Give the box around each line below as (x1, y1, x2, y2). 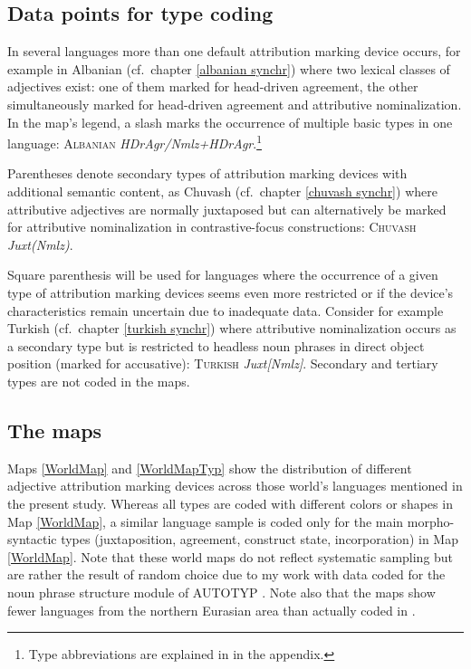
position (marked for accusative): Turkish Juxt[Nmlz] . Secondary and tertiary (7, 354, 438, 373)
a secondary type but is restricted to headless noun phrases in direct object (7, 336, 425, 355)
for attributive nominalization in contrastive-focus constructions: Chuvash (7, 217, 417, 236)
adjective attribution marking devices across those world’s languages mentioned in (7, 476, 463, 495)
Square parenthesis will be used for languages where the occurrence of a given (7, 265, 438, 284)
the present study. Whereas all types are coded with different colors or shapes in (7, 493, 453, 512)
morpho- (407, 511, 455, 530)
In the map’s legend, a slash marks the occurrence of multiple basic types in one (7, 112, 453, 131)
